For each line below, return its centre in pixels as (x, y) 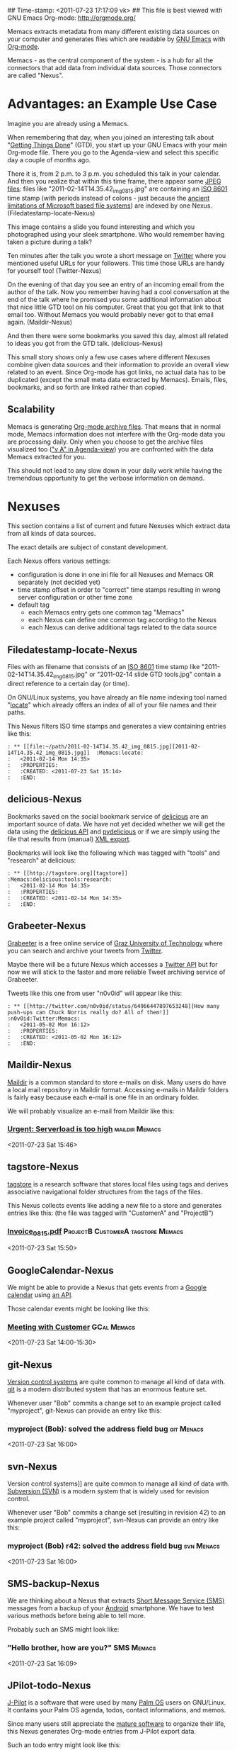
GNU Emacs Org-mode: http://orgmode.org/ (72, 18)
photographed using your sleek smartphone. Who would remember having (116, 234)
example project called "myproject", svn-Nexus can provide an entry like (113, 1520)
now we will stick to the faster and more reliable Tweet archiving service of (116, 972)
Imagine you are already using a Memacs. (68, 123)
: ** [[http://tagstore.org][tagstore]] (68, 873)
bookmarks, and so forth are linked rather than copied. (87, 387)
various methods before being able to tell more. (76, 1616)
